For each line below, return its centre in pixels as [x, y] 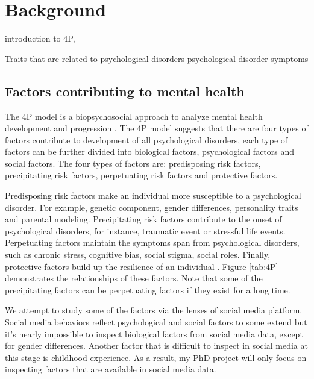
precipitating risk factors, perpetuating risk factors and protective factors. [141, 175]
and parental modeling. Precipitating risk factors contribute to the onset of [143, 219]
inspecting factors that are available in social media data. [111, 369]
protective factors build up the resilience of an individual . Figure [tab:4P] [142, 266]
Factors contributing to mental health [125, 91]
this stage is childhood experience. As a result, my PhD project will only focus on [156, 357]
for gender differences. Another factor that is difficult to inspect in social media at [156, 346]
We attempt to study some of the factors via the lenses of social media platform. [154, 310]
